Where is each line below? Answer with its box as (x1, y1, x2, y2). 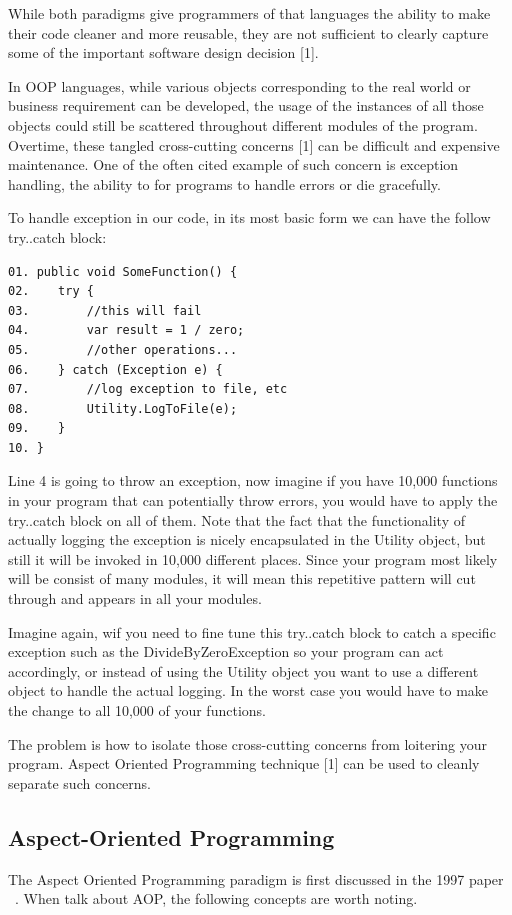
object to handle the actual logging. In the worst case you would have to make (8, 680, 489, 701)
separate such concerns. (8, 772, 152, 793)
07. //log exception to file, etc (8, 382, 288, 397)
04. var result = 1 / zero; (8, 323, 245, 338)
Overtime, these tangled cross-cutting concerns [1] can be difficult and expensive (8, 134, 500, 155)
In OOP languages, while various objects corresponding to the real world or (8, 75, 471, 96)
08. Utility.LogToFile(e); (8, 401, 238, 416)
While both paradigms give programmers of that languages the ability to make (8, 3, 491, 23)
